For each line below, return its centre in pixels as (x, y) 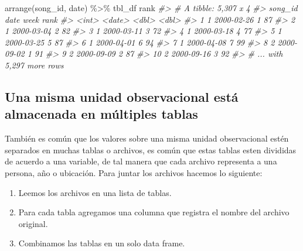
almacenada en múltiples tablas (101, 114)
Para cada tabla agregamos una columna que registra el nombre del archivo (154, 212)
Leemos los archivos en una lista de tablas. (95, 192)
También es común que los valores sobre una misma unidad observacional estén (147, 138)
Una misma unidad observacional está (122, 96)
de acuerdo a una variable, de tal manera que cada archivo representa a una (141, 161)
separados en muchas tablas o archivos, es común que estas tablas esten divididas (151, 149)
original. (33, 223)
